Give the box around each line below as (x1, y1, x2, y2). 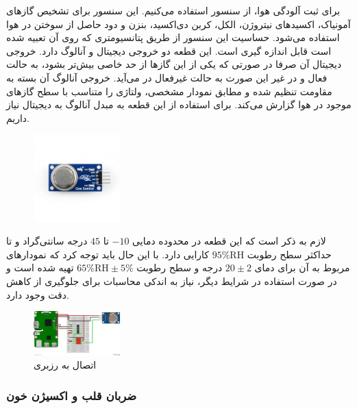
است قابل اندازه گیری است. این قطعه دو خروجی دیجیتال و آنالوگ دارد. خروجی (6, 43, 332, 58)
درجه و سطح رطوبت (136, 260, 223, 275)
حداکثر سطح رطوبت (247, 247, 332, 261)
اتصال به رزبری (34, 358, 97, 372)
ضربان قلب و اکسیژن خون (6, 386, 137, 404)
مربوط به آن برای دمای (254, 260, 350, 275)
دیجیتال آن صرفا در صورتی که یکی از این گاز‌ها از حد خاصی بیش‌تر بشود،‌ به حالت (6, 57, 342, 71)
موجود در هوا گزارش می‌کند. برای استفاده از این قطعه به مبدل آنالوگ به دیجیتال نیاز (6, 97, 352, 112)
